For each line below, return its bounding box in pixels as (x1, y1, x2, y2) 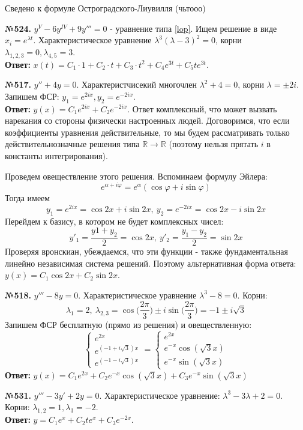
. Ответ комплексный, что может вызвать (127, 102, 277, 115)
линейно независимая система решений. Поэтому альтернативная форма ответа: (5, 256, 296, 269)
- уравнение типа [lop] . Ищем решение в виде (110, 22, 277, 34)
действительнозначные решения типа (5, 138, 140, 150)
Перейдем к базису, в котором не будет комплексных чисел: (5, 214, 224, 227)
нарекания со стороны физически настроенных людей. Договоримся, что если (5, 114, 290, 127)
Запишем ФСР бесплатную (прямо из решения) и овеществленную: (5, 318, 252, 330)
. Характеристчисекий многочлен (76, 78, 197, 91)
